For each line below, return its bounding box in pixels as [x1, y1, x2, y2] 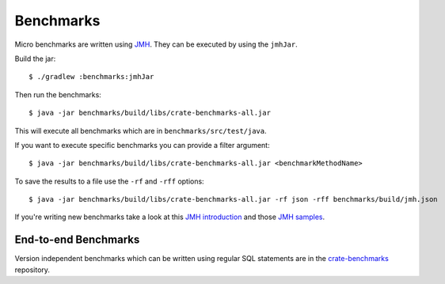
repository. [14, 265, 51, 275]
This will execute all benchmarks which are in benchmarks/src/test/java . [14, 126, 267, 135]
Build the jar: [14, 54, 56, 63]
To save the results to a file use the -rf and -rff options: [14, 176, 205, 186]
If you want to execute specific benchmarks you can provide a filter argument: [14, 140, 270, 150]
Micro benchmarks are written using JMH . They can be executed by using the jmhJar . [14, 40, 299, 49]
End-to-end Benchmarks [14, 233, 140, 247]
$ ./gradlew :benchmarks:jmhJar [29, 72, 154, 81]
